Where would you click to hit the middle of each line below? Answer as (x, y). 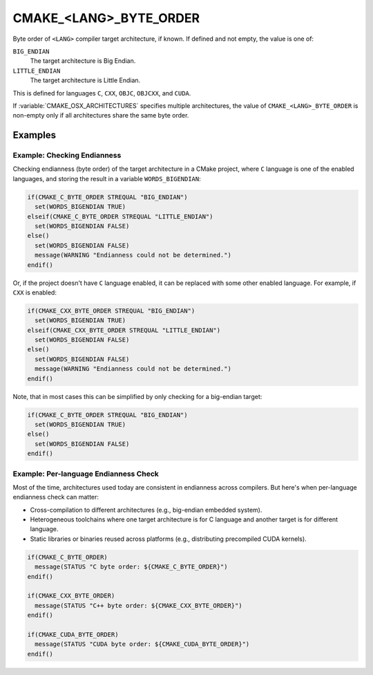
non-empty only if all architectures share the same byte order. (101, 115)
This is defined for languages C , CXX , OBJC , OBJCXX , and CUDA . (102, 93)
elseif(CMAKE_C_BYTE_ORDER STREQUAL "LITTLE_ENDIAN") (120, 216)
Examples (35, 135)
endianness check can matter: (56, 497)
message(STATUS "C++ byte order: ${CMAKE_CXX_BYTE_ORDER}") (138, 605)
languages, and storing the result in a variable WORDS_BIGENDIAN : (107, 178)
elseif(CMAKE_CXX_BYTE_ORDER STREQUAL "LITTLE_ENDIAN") (124, 330)
